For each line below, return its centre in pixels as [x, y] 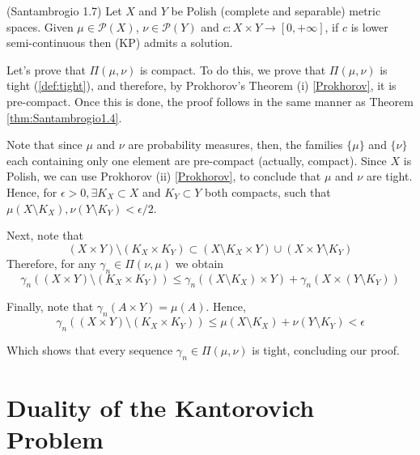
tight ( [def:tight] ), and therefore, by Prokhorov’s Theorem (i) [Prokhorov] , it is [202, 85]
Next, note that [45, 235]
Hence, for [32, 191]
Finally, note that [50, 306]
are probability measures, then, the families [235, 145]
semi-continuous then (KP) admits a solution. [120, 43]
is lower [369, 26]
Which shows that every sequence [90, 349]
